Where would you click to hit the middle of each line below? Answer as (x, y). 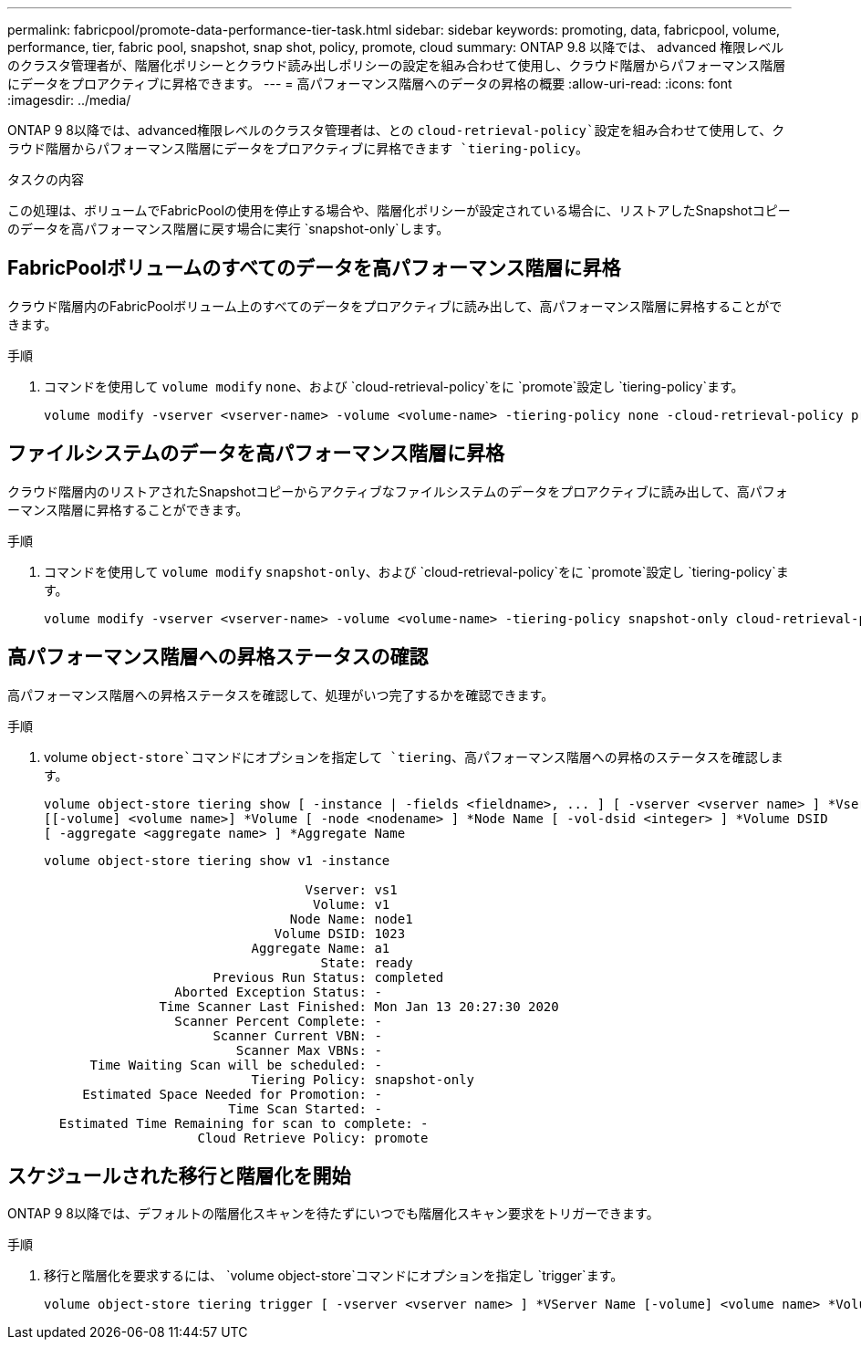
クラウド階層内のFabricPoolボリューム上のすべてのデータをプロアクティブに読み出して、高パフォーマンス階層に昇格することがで (395, 306)
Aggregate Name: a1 (321, 948)
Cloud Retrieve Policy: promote (313, 1138)
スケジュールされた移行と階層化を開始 (179, 1175)
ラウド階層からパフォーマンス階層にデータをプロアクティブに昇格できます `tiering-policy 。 (298, 148)
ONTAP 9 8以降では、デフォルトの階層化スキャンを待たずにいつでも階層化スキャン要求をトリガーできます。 (333, 1214)
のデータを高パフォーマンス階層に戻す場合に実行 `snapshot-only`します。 (228, 229)
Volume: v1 (352, 904)
